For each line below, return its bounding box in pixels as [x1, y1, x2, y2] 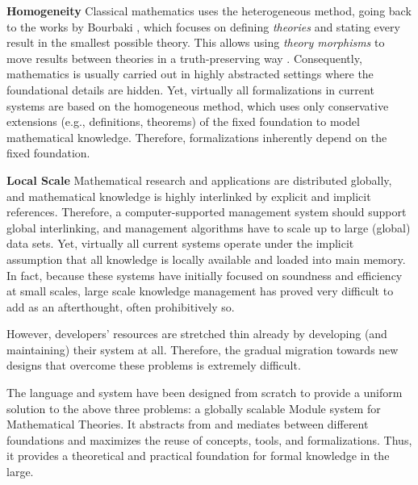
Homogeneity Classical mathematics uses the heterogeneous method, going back [6, 2, 412, 19]
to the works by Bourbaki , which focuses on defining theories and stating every [6, 18, 400, 35]
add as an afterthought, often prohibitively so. [6, 298, 235, 315]
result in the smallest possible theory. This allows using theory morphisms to [6, 34, 385, 51]
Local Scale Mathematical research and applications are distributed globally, [6, 171, 392, 188]
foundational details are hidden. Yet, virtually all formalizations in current [6, 81, 374, 98]
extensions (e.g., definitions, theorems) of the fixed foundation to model [6, 113, 360, 130]
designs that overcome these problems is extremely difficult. [6, 357, 301, 374]
